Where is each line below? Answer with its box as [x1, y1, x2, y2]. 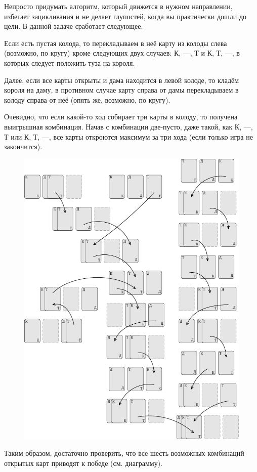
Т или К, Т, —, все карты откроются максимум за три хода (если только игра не [4, 131, 253, 142]
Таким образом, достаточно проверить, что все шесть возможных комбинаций [4, 448, 244, 458]
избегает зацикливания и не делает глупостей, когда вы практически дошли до [4, 11, 247, 21]
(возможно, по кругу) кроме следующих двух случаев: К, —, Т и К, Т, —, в [4, 48, 240, 58]
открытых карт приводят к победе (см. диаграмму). [4, 457, 163, 468]
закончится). [4, 141, 42, 152]
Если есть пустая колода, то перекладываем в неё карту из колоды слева [4, 37, 227, 48]
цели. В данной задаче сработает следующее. [4, 21, 143, 31]
